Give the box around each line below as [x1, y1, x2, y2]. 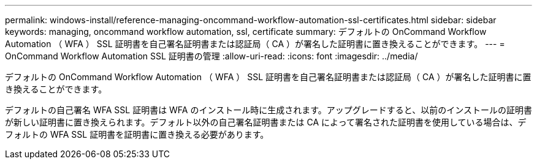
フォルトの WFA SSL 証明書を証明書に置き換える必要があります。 [5, 129, 269, 140]
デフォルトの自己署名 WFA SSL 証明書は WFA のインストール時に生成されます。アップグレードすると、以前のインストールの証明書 [5, 105, 532, 115]
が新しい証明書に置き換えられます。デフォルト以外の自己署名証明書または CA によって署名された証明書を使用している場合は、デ [5, 117, 527, 127]
